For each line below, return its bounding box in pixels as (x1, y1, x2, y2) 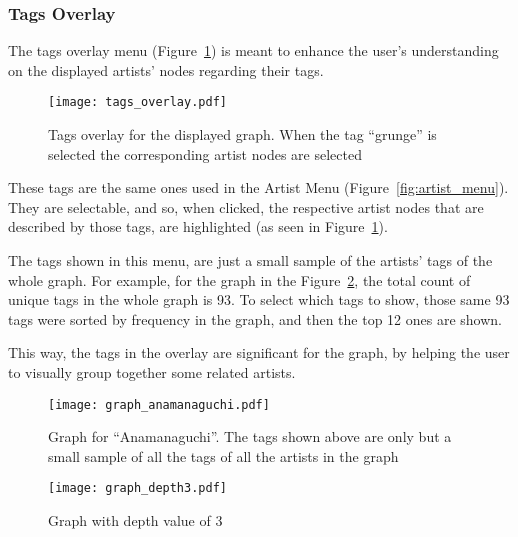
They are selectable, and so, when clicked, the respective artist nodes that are (8, 196, 484, 217)
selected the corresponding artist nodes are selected (48, 143, 362, 164)
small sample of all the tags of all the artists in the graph (48, 445, 399, 466)
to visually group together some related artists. (8, 362, 296, 382)
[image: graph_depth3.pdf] (48, 481, 227, 496)
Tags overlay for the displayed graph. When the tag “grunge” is (48, 124, 437, 145)
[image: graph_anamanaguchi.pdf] (48, 397, 270, 412)
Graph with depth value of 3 (48, 510, 223, 531)
